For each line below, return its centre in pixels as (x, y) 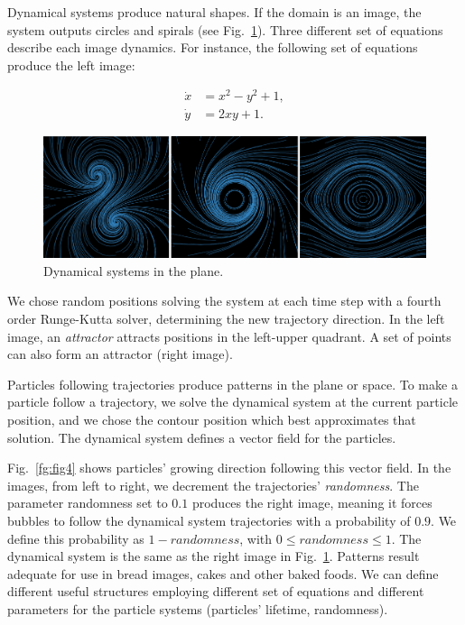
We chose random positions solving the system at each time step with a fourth (224, 301)
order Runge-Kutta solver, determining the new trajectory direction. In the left (226, 319)
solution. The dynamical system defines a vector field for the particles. (202, 437)
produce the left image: (71, 64)
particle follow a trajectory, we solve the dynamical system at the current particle (232, 402)
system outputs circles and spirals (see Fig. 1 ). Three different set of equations (225, 29)
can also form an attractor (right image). (120, 354)
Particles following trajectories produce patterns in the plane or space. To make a (232, 384)
